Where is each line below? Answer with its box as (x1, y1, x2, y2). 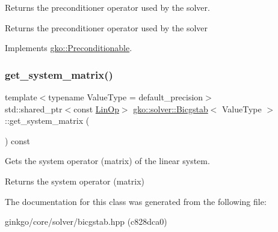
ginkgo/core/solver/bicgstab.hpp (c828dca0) (5, 215, 167, 228)
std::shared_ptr (5, 102, 63, 115)
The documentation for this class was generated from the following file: (5, 195, 267, 207)
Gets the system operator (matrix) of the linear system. (5, 154, 210, 167)
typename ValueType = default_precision (48, 91, 203, 103)
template (5, 91, 37, 103)
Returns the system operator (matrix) (5, 174, 144, 187)
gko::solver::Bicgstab (133, 102, 208, 115)
